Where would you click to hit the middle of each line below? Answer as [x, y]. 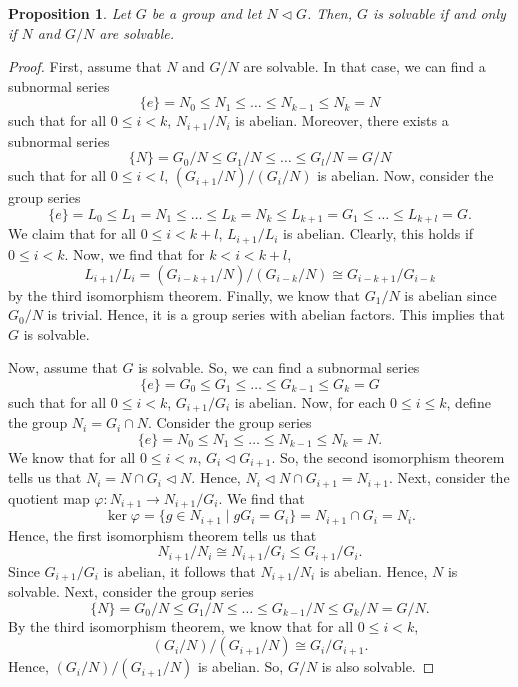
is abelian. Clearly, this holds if [378, 233]
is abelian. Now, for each [310, 401]
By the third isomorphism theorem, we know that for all [181, 625]
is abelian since [450, 294]
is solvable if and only [439, 13]
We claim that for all [72, 233]
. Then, [329, 13]
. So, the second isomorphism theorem [388, 456]
